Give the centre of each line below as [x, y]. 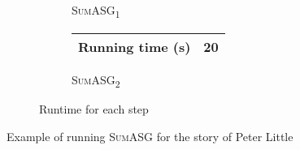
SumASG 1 [96, 11]
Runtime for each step [94, 109]
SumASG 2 [96, 81]
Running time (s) [135, 47]
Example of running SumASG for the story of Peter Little [150, 136]
